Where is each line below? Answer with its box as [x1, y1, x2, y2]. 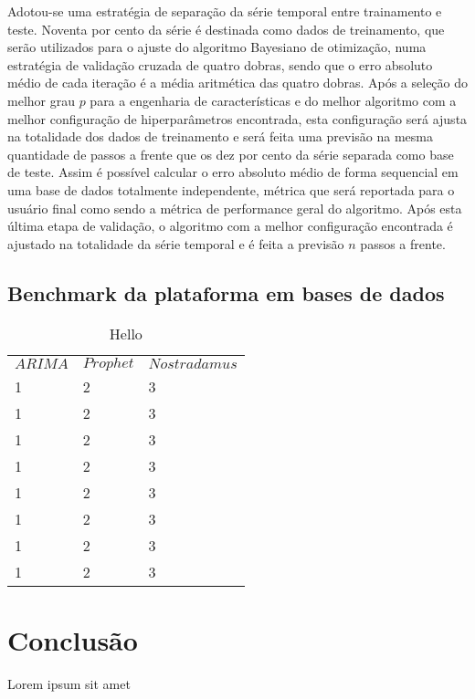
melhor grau [7, 90, 75, 110]
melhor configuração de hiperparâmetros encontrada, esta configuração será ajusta [7, 109, 468, 128]
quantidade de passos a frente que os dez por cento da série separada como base [7, 144, 454, 163]
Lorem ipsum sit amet [7, 673, 131, 693]
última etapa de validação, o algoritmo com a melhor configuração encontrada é [7, 216, 453, 235]
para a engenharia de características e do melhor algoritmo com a [90, 90, 457, 110]
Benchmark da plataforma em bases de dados [7, 278, 445, 307]
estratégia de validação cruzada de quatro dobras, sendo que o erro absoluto [7, 55, 433, 74]
